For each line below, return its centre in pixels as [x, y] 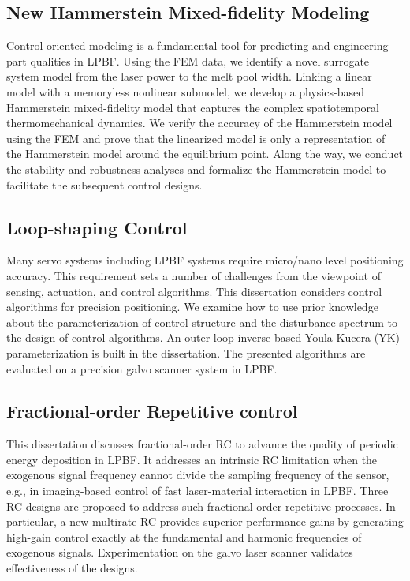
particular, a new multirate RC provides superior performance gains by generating [205, 521]
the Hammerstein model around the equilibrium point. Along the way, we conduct [205, 154]
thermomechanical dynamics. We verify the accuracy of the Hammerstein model [199, 123]
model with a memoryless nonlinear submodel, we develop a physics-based [185, 91]
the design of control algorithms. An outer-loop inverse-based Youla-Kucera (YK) [203, 337]
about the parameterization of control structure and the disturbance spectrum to [202, 322]
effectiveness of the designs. [72, 568]
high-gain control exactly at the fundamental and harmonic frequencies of [184, 536]
